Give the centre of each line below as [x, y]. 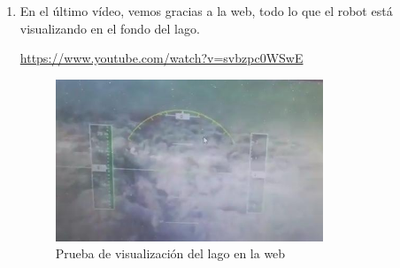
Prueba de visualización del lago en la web [170, 253]
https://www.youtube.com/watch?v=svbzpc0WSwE [162, 58]
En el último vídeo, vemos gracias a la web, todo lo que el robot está [206, 11]
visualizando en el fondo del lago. [110, 28]
